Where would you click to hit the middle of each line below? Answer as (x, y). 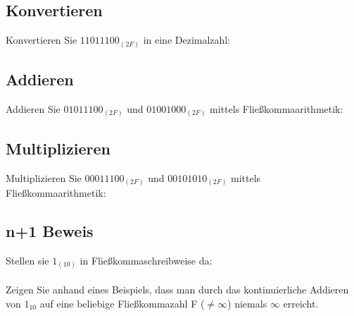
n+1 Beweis (50, 231)
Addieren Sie (33, 108)
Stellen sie (27, 260)
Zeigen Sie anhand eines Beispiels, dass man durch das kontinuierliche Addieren (177, 290)
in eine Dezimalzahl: (187, 40)
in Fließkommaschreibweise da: (146, 260)
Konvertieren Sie (42, 40)
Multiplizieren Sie (44, 177)
